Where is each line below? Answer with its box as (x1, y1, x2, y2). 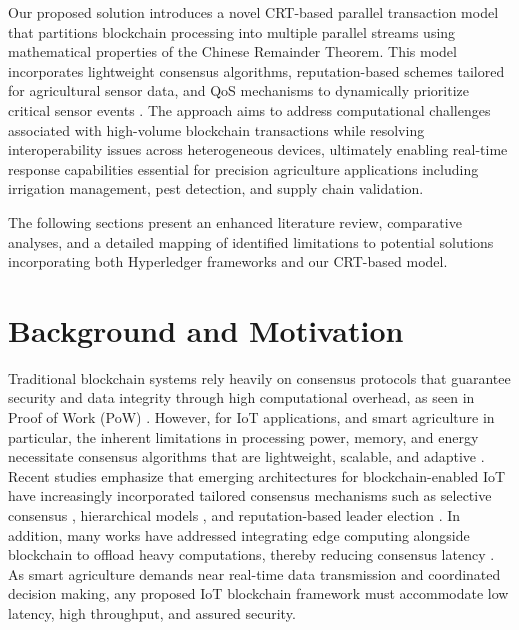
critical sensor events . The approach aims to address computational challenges (8, 99, 491, 120)
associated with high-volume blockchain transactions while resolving (8, 119, 425, 140)
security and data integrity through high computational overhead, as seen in (8, 387, 475, 408)
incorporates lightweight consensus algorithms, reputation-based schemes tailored (8, 60, 505, 81)
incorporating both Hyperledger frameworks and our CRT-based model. (8, 251, 448, 272)
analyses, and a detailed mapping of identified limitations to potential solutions (8, 231, 494, 252)
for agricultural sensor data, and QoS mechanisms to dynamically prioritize (8, 80, 470, 101)
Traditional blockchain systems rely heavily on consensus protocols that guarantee (8, 367, 511, 388)
